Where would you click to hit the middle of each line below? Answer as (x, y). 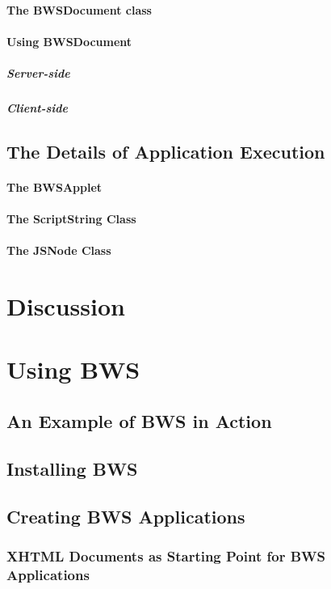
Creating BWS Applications (126, 516)
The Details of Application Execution (166, 151)
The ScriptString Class (71, 219)
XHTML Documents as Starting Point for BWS (166, 555)
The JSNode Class (59, 250)
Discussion (66, 306)
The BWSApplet (54, 186)
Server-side (38, 72)
